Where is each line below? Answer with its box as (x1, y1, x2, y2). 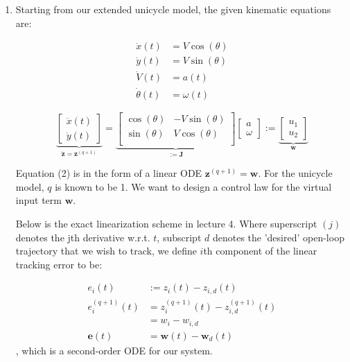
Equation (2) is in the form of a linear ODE (15, 166, 202, 180)
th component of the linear (203, 243, 317, 258)
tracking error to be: (15, 257, 103, 271)
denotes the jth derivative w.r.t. (15, 230, 150, 244)
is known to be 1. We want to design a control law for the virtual (55, 179, 332, 193)
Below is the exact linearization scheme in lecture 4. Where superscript (15, 216, 317, 231)
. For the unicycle (258, 166, 333, 180)
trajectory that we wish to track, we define (15, 243, 197, 258)
